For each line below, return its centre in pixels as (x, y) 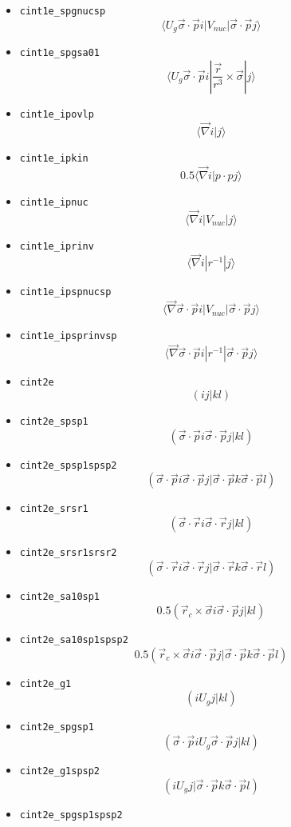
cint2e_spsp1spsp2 (68, 465)
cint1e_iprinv (57, 246)
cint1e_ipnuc (54, 202)
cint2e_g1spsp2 (60, 771)
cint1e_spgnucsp (63, 11)
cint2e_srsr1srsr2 (68, 552)
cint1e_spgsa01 (60, 53)
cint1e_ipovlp (57, 114)
